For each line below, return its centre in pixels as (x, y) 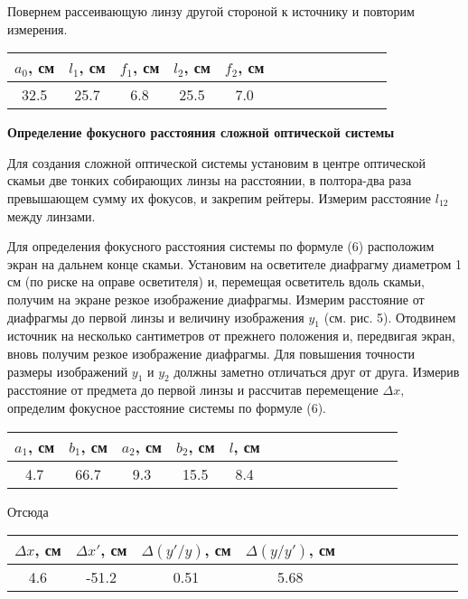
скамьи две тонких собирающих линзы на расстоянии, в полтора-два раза (210, 180)
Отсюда (28, 511)
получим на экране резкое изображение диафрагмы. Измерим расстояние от (216, 299)
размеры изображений (68, 371)
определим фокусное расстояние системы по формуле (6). (167, 407)
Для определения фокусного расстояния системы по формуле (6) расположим (221, 246)
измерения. (37, 28)
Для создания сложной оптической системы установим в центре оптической (217, 162)
